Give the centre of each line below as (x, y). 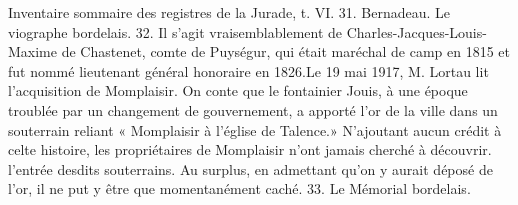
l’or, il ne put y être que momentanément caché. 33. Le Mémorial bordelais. (239, 188)
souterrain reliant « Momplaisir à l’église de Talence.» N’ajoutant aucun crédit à (255, 129)
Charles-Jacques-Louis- (416, 31)
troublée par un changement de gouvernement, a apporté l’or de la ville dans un (253, 109)
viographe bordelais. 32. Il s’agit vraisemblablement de (175, 31)
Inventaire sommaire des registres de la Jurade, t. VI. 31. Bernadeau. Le (229, 12)
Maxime (32, 51)
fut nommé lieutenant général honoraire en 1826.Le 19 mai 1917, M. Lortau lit (248, 70)
